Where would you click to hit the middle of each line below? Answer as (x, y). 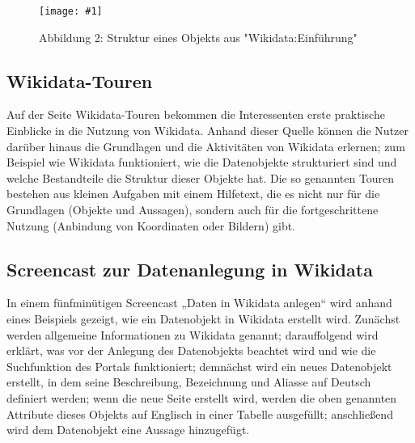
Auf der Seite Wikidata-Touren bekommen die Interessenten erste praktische (196, 114)
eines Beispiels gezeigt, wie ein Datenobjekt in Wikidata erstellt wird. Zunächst (203, 319)
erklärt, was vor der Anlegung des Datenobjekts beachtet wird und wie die (191, 350)
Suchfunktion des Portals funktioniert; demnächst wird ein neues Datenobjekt (199, 366)
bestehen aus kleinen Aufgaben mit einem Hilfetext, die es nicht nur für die (193, 194)
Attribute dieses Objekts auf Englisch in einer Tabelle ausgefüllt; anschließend (200, 413)
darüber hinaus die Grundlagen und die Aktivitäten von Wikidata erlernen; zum (206, 146)
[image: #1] (71, 11)
